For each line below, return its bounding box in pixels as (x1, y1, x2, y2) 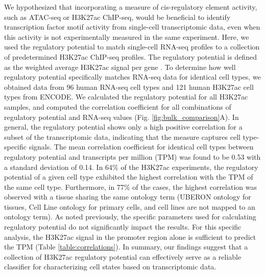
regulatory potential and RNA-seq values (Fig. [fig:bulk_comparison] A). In (4, 111, 239, 122)
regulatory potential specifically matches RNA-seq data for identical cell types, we (4, 71, 261, 82)
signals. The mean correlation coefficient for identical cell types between (29, 141, 254, 152)
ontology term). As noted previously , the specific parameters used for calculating (4, 211, 256, 222)
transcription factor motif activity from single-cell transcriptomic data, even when (4, 21, 260, 32)
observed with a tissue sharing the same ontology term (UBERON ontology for (4, 191, 251, 202)
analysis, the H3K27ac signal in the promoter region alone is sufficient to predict (4, 231, 256, 242)
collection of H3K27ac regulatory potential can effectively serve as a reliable (4, 251, 242, 262)
